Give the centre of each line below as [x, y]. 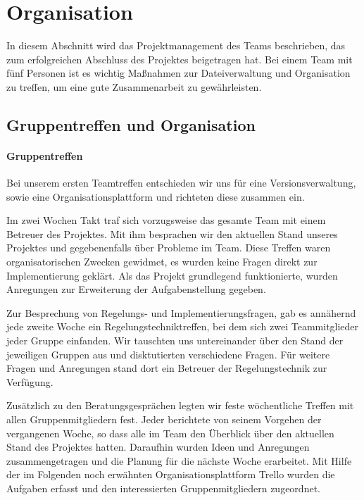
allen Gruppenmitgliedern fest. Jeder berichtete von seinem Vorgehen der [164, 419]
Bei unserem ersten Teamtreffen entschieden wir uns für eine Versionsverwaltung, [181, 183]
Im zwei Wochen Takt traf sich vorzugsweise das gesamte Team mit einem [166, 220]
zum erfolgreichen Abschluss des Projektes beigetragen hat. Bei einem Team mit [180, 59]
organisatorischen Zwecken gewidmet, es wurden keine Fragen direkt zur [162, 262]
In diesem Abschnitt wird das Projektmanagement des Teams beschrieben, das [176, 45]
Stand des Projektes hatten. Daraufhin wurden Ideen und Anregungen [158, 447]
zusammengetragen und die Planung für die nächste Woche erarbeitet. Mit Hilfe [179, 460]
